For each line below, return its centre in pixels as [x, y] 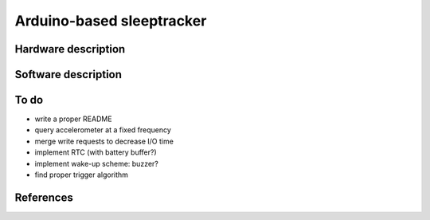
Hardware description [70, 49]
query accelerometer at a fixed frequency [103, 130]
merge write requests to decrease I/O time [104, 141]
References [44, 197]
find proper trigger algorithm [82, 175]
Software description [68, 75]
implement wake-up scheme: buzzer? [96, 163]
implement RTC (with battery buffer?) [96, 152]
